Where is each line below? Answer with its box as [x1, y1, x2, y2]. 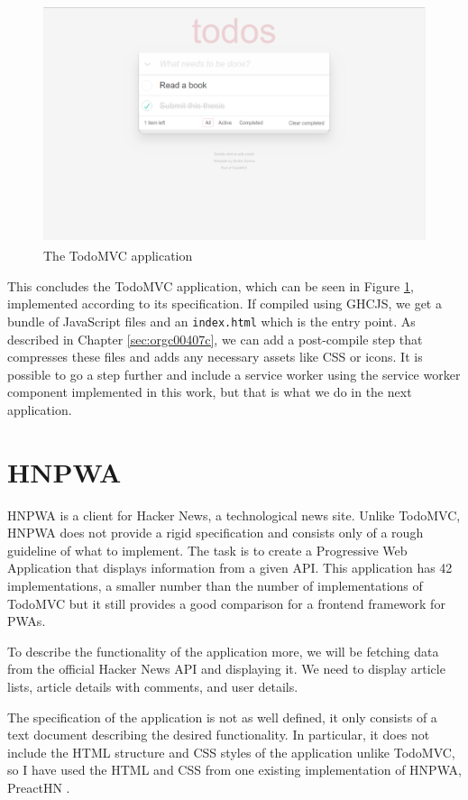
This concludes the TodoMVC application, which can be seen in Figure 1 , [7, 276, 414, 295]
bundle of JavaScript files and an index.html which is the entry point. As [7, 311, 416, 330]
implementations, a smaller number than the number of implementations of [7, 576, 423, 595]
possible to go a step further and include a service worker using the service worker [7, 364, 461, 383]
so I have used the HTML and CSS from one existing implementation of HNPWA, [7, 760, 462, 779]
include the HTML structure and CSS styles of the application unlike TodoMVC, [7, 742, 455, 761]
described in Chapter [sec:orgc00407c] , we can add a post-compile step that [7, 329, 423, 348]
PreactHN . [7, 778, 70, 796]
